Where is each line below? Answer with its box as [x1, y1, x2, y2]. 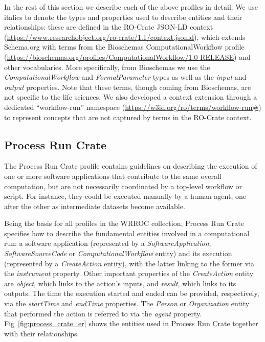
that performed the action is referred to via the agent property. [4, 308, 202, 318]
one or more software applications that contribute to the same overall [4, 170, 222, 181]
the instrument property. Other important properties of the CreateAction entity [4, 268, 254, 279]
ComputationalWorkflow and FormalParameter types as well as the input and [4, 72, 247, 82]
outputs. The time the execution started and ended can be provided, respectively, [4, 288, 259, 299]
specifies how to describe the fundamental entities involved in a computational [4, 227, 250, 238]
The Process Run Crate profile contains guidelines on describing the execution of [4, 161, 257, 171]
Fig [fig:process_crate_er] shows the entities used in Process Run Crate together [4, 318, 258, 329]
